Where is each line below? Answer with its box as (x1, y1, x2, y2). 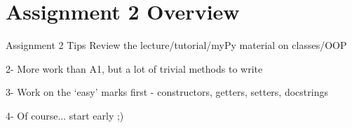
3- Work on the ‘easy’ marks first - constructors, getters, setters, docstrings (6, 85, 328, 99)
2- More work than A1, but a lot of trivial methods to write (6, 61, 263, 76)
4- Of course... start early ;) (6, 108, 124, 122)
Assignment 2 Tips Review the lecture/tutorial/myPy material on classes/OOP (6, 38, 347, 52)
